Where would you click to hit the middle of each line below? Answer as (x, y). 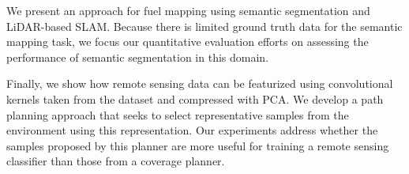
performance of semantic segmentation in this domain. (138, 57)
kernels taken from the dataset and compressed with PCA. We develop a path (195, 98)
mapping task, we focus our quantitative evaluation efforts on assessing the (188, 42)
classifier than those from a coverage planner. (116, 161)
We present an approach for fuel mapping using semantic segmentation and (188, 10)
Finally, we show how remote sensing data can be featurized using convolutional (200, 83)
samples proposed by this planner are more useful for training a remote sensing (198, 145)
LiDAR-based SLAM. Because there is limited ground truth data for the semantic (204, 26)
